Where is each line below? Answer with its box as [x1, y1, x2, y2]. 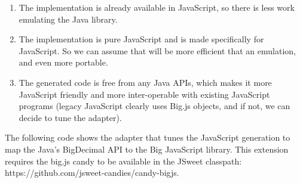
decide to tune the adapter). [19, 111, 122, 123]
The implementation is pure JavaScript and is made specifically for [19, 33, 264, 45]
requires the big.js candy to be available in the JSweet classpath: [5, 154, 242, 167]
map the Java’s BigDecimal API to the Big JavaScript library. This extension [5, 142, 289, 155]
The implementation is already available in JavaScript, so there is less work [19, 1, 295, 13]
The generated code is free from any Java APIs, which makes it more [19, 76, 272, 88]
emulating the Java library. [19, 13, 118, 25]
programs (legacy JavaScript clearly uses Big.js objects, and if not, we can [19, 100, 290, 112]
